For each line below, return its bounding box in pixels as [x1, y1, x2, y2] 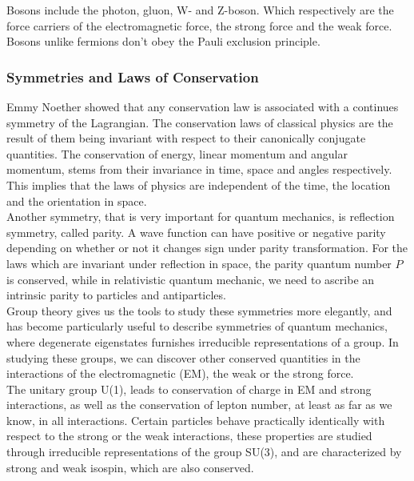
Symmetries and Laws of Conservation [6, 66, 259, 86]
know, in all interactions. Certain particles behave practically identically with [6, 411, 385, 428]
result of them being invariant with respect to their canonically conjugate [6, 130, 366, 146]
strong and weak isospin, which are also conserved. [6, 459, 254, 475]
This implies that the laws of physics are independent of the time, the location [6, 176, 391, 193]
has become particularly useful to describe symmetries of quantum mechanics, [6, 318, 388, 335]
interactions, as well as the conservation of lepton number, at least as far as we [6, 396, 392, 413]
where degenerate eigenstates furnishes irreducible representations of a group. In [6, 333, 399, 350]
